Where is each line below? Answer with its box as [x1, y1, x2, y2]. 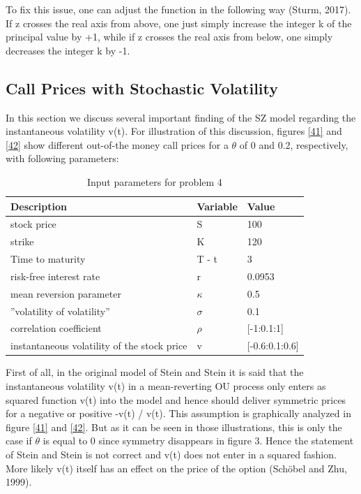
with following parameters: [6, 151, 119, 166]
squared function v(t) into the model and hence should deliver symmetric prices [6, 392, 346, 407]
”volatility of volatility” [10, 303, 110, 318]
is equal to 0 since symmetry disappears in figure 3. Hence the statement [43, 433, 354, 448]
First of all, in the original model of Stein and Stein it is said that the [6, 365, 304, 379]
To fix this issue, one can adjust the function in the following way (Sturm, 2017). [6, 2, 351, 16]
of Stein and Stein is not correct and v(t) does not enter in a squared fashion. [6, 446, 337, 461]
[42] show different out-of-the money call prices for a [6, 137, 229, 152]
